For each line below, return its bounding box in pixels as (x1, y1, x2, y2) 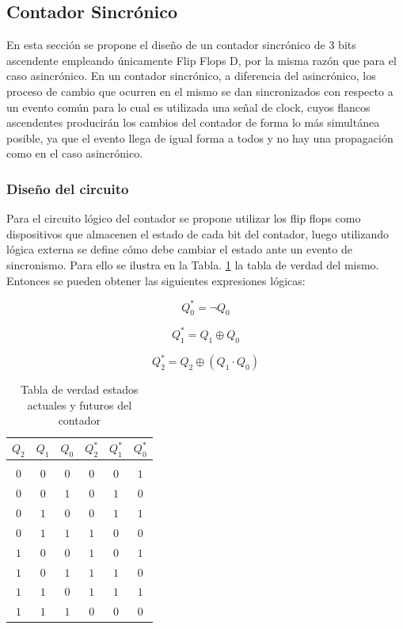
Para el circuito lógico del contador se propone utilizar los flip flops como (6, 210, 361, 227)
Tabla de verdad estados (21, 381, 139, 398)
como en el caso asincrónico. (6, 145, 143, 162)
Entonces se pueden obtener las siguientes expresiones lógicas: (6, 272, 306, 288)
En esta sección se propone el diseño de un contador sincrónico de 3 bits (6, 36, 356, 53)
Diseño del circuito (6, 178, 129, 198)
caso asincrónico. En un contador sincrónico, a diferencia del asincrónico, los (6, 67, 376, 84)
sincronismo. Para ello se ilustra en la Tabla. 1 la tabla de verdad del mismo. (6, 256, 379, 273)
